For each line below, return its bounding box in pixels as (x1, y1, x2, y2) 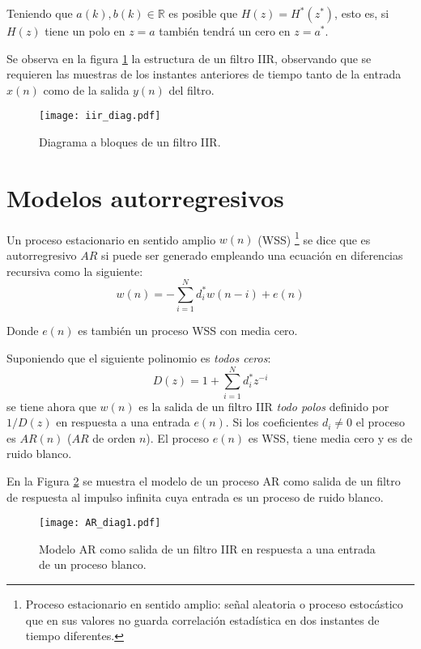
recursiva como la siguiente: (6, 262, 143, 279)
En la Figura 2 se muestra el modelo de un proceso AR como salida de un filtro (6, 473, 401, 489)
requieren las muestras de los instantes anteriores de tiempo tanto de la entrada (6, 66, 402, 83)
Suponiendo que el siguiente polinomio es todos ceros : (6, 349, 271, 366)
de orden (92, 429, 136, 446)
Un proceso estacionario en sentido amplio (6, 231, 216, 248)
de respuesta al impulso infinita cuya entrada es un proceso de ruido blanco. (6, 488, 384, 505)
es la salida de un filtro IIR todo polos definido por (138, 397, 389, 414)
